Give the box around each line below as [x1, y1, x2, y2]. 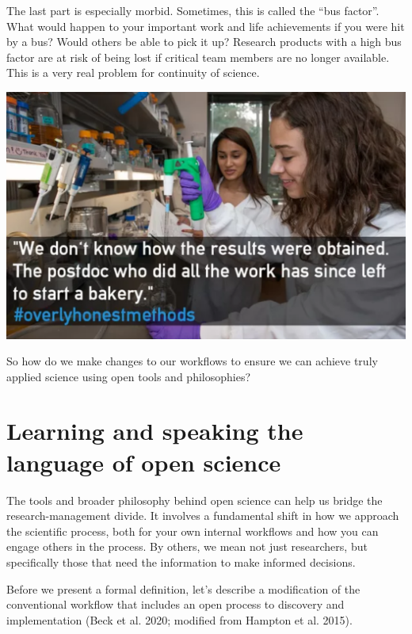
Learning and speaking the [6, 414, 303, 447]
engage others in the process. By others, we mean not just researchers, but [6, 538, 368, 555]
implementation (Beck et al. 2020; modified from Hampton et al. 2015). [6, 611, 353, 628]
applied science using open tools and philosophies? [6, 368, 251, 384]
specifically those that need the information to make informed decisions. [6, 553, 356, 570]
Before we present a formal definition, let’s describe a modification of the [6, 580, 360, 597]
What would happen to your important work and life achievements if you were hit [6, 17, 405, 34]
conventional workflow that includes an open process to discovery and [6, 596, 345, 613]
